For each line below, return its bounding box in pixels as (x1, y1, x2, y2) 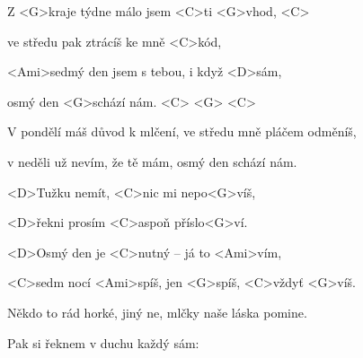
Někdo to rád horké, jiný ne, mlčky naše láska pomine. (7, 302, 307, 321)
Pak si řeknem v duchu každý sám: (7, 333, 199, 352)
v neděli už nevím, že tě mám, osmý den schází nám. (7, 152, 297, 170)
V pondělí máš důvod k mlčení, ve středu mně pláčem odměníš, (7, 122, 357, 141)
